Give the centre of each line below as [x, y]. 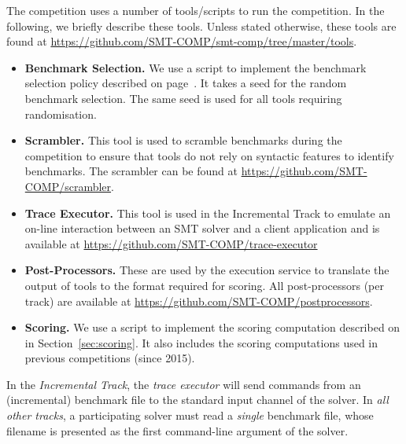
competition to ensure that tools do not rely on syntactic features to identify [209, 155]
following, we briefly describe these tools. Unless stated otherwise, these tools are [201, 26]
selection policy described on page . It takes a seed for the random [186, 83]
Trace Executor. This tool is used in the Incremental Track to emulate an [208, 213]
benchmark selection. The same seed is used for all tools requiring [183, 98]
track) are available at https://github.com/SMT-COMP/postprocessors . [199, 301]
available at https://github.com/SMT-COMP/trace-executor [171, 243]
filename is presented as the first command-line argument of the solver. [177, 430]
